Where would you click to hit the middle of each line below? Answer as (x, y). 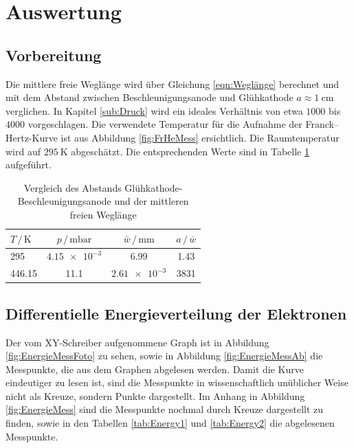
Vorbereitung (54, 55)
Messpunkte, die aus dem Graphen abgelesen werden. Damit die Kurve (155, 369)
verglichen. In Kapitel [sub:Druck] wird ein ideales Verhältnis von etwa (154, 110)
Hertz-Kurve (32, 137)
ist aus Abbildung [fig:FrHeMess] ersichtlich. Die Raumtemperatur (200, 137)
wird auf (23, 151)
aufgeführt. (29, 165)
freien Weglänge (103, 214)
